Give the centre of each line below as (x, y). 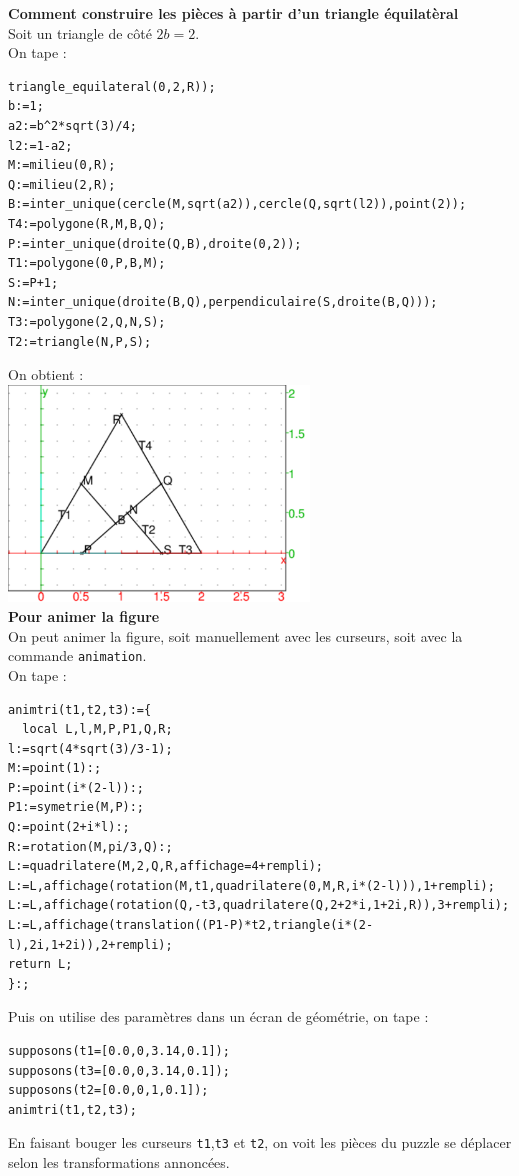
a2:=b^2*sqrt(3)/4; (72, 125)
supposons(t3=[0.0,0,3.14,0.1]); (119, 1070)
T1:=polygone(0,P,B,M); (87, 263)
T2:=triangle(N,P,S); (80, 341)
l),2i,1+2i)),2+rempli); (90, 944)
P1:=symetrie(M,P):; (76, 807)
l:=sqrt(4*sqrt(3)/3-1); (90, 748)
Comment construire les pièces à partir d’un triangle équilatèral (233, 13)
